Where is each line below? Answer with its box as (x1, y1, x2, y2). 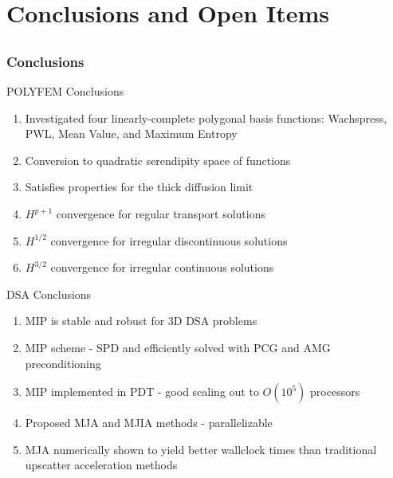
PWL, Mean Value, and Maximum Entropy (25, 125, 238, 142)
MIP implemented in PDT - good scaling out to (25, 383, 259, 400)
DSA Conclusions (6, 285, 92, 302)
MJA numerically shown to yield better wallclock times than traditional (25, 441, 377, 457)
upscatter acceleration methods (25, 456, 178, 473)
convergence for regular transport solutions (56, 206, 265, 222)
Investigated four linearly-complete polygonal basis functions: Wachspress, (25, 109, 387, 126)
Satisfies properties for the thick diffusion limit (25, 178, 253, 195)
